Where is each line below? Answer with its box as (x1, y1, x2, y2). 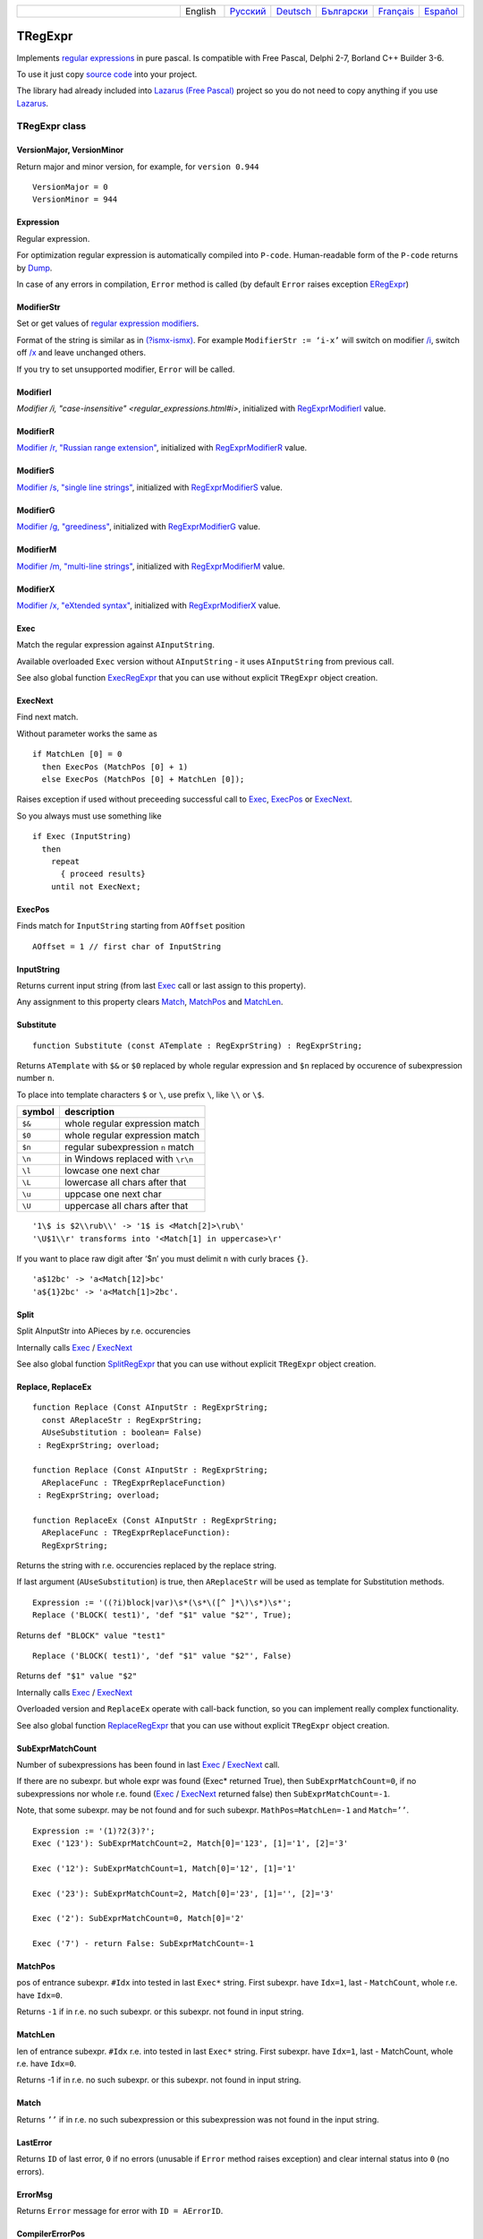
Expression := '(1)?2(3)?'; (32, 1825, 156, 1836)
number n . (16, 1073, 55, 1084)
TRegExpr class (16, 120, 87, 133)
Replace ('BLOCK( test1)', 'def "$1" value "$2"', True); (32, 1610, 292, 1620)
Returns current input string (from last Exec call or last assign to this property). (16, 980, 306, 991)
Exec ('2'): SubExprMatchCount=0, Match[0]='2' (32, 1913, 245, 1924)
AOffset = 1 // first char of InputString (32, 941, 222, 951)
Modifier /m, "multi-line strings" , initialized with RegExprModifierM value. (16, 561, 285, 571)
